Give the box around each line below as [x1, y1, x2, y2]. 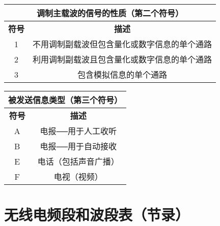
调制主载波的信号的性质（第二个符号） [37, 7, 184, 19]
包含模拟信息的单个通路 [77, 69, 168, 80]
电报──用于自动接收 [40, 140, 117, 152]
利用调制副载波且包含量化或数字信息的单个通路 [33, 53, 212, 65]
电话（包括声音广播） [37, 155, 119, 167]
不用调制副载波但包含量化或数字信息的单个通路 [33, 38, 212, 50]
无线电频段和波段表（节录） [4, 204, 190, 225]
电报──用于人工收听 [40, 125, 117, 137]
